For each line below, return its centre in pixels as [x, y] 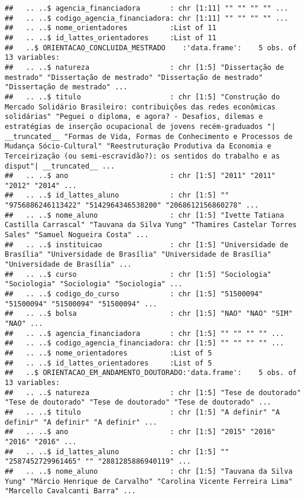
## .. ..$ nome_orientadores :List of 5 [108, 353]
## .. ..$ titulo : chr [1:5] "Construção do [142, 97]
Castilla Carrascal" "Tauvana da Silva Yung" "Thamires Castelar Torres [151, 225]
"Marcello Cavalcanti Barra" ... [70, 491]
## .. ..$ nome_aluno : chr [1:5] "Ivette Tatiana [145, 215]
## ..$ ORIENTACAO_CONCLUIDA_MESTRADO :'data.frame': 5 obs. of [151, 48]
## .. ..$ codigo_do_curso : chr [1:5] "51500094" [134, 294]
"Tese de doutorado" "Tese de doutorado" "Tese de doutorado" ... [138, 402]
